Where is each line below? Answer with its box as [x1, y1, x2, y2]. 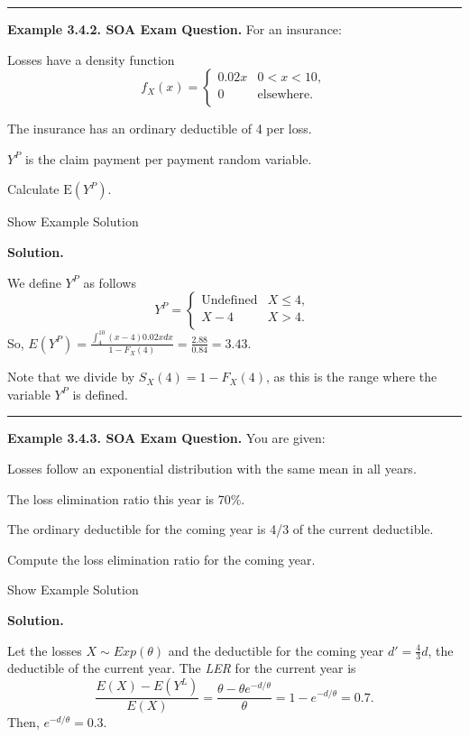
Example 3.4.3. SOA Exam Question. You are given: [7, 428, 326, 447]
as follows [83, 272, 136, 291]
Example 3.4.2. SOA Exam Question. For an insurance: [7, 20, 342, 38]
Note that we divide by [7, 367, 135, 386]
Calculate [7, 180, 60, 198]
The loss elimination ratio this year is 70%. [7, 489, 245, 508]
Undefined [201, 293, 258, 307]
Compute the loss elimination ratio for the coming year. [7, 549, 316, 568]
